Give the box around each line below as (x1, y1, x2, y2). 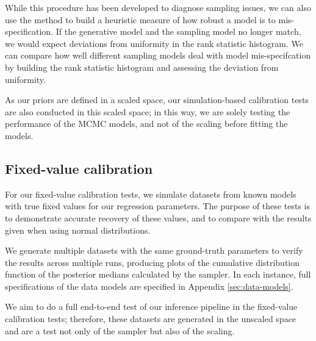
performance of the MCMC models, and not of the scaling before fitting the (5, 117, 288, 130)
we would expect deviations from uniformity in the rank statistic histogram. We (5, 37, 303, 49)
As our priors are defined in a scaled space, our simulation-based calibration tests (5, 93, 309, 106)
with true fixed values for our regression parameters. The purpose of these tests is (5, 199, 310, 212)
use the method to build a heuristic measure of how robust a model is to (5, 13, 276, 26)
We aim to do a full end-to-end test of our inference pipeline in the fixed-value (5, 300, 298, 313)
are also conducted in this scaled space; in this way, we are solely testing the (5, 105, 290, 118)
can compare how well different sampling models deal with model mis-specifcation (5, 49, 311, 62)
